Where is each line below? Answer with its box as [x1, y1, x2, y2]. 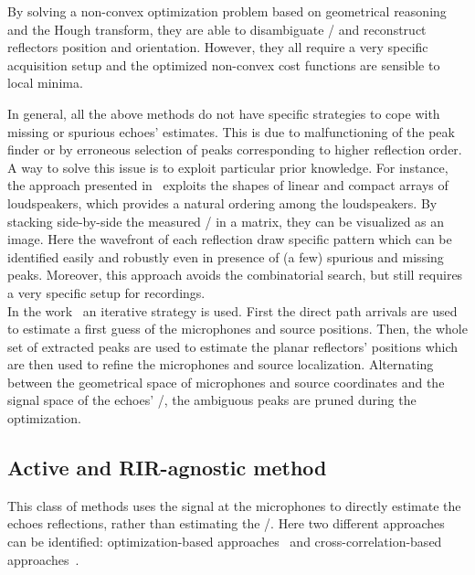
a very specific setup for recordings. [7, 282, 206, 302]
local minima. [7, 73, 83, 92]
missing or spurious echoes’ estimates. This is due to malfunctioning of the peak [7, 122, 455, 141]
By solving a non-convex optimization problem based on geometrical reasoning [7, 2, 447, 20]
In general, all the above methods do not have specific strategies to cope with [7, 103, 440, 122]
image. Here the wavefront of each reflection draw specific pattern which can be [7, 229, 452, 249]
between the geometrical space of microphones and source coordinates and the [7, 372, 445, 391]
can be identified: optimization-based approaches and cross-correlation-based [7, 532, 442, 551]
